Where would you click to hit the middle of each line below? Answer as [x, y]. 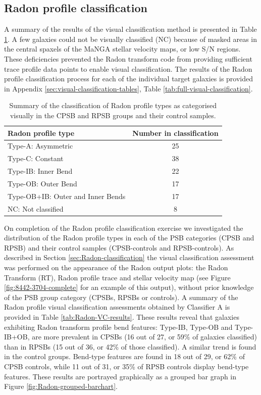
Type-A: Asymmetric [40, 146]
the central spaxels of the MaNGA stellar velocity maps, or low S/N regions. [122, 49]
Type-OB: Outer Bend [42, 183]
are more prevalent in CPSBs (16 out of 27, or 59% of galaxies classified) [144, 337]
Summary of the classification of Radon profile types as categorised [113, 105]
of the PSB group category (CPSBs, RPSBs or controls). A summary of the [121, 297]
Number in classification [175, 133]
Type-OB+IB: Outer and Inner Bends [67, 196]
